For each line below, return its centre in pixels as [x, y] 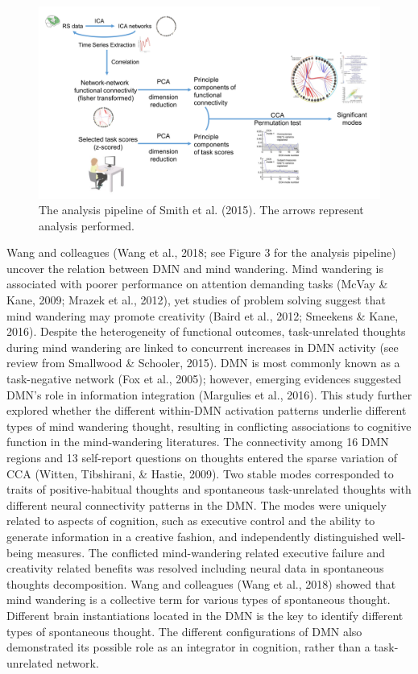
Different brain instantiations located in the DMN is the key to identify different [205, 615]
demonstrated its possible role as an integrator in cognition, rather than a [188, 647]
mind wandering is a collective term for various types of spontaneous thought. [199, 600]
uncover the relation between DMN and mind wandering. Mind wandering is [195, 268]
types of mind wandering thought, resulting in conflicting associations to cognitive [209, 426]
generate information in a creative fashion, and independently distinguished [193, 536]
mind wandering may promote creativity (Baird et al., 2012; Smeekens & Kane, [203, 315]
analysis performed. [87, 225]
